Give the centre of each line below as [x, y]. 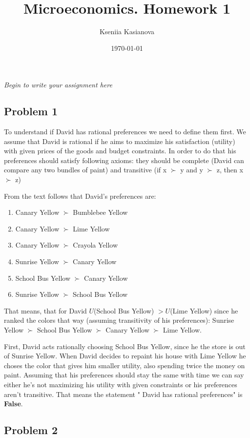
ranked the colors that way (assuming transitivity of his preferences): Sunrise [119, 320]
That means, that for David [45, 310]
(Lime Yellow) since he [204, 310]
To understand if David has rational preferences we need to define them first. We [125, 132]
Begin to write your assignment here [58, 85]
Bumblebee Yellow [100, 212]
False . [13, 404]
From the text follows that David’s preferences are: [80, 196]
